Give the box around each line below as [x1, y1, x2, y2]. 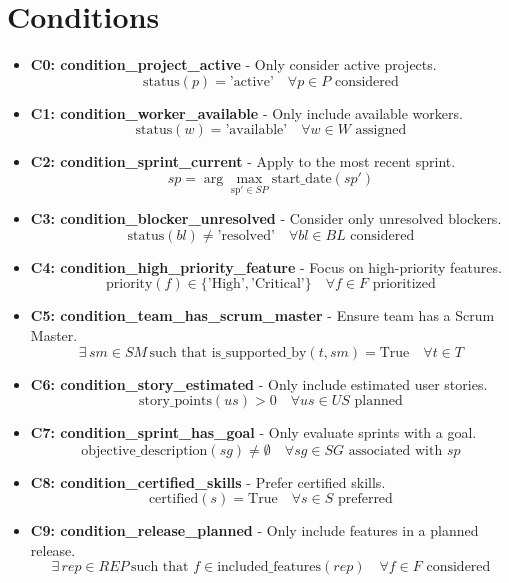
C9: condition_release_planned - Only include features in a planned [30, 520, 479, 541]
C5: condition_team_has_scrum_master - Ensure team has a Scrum [30, 305, 495, 326]
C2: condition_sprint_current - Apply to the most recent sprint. [30, 151, 456, 172]
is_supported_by [211, 345, 307, 360]
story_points [139, 394, 212, 409]
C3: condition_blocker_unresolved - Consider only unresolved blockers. [30, 208, 502, 229]
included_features [217, 560, 322, 575]
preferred [337, 492, 393, 507]
